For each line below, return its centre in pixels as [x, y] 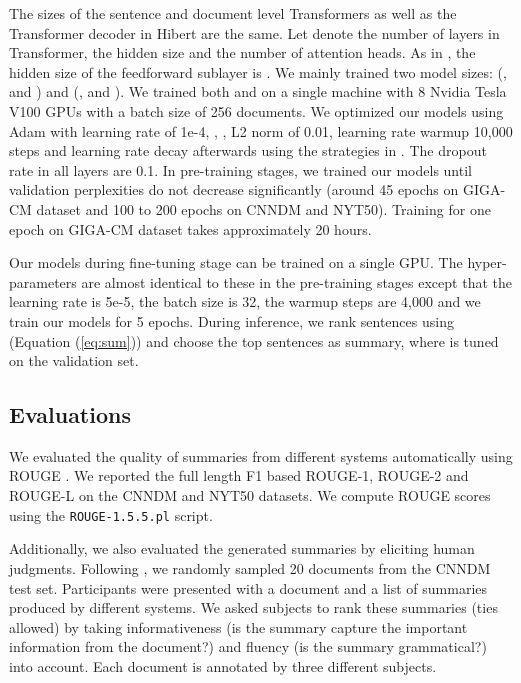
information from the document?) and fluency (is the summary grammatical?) [248, 646]
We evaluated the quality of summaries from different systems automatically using [261, 455]
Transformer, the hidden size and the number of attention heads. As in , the [242, 52]
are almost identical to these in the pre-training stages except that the [296, 281]
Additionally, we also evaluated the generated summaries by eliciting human [242, 548]
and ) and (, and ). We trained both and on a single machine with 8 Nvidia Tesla [258, 91]
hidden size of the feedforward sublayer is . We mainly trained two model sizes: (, [258, 71]
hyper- [487, 262]
